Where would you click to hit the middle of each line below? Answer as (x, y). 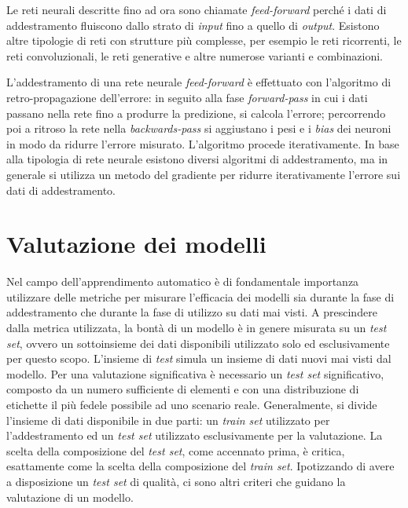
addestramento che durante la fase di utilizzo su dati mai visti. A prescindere (192, 312)
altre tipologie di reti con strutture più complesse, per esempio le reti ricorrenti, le (204, 40)
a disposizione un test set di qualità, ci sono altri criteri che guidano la (176, 481)
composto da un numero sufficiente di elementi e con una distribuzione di (183, 389)
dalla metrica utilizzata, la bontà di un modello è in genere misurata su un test (197, 328)
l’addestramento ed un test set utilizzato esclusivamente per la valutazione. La (195, 435)
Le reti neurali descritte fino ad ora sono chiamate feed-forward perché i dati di (197, 9)
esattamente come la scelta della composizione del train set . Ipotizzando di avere (200, 466)
